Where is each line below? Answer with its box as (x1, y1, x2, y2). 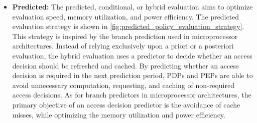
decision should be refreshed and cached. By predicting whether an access (12, 60, 239, 70)
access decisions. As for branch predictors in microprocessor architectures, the (12, 89, 251, 100)
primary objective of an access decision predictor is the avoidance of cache (12, 99, 240, 109)
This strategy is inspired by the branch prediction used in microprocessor (12, 30, 238, 41)
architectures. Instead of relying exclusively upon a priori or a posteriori (12, 40, 234, 51)
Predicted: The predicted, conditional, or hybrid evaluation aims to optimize (12, 1, 253, 11)
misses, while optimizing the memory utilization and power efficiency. (12, 109, 225, 119)
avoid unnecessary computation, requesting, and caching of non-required (12, 79, 234, 90)
